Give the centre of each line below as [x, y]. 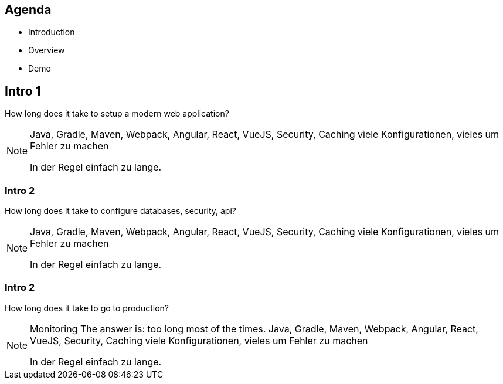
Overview [47, 50]
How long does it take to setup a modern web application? [117, 114]
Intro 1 [23, 91]
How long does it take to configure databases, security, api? [120, 211]
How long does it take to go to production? [87, 308]
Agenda [28, 10]
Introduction [52, 32]
